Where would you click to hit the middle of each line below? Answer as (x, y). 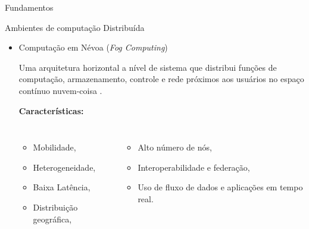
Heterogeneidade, (64, 167)
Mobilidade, (54, 147)
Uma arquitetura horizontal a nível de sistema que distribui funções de (148, 67)
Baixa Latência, (62, 187)
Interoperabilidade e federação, (194, 167)
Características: (51, 110)
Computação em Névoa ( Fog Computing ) (93, 47)
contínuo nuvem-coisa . (60, 90)
